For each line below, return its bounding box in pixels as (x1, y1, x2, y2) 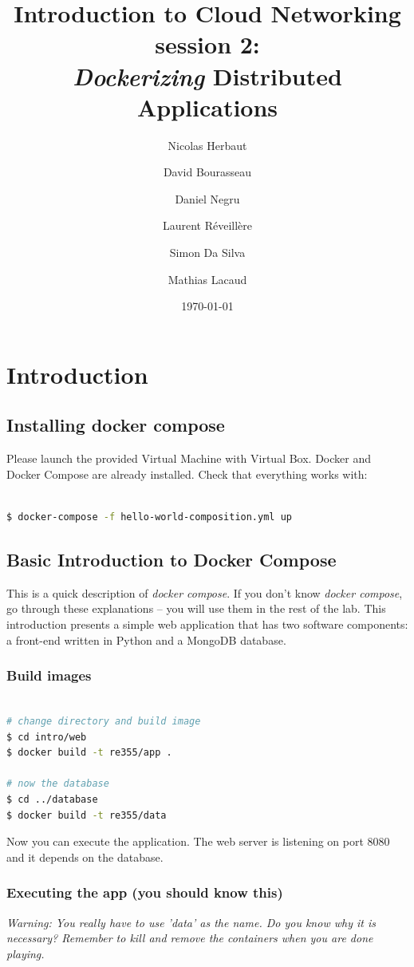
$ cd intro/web (6, 731, 87, 743)
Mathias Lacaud (168, 270, 247, 287)
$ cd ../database (6, 793, 98, 805)
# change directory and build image (6, 716, 201, 727)
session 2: (155, 28, 260, 61)
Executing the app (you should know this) (6, 882, 283, 902)
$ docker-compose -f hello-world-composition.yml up (6, 511, 292, 523)
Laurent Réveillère (162, 217, 253, 234)
